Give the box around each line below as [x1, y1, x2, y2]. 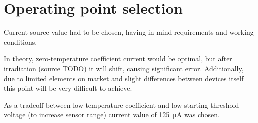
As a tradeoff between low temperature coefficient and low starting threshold [4, 99, 239, 110]
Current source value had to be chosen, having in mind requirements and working [4, 27, 254, 37]
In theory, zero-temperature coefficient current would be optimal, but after [4, 53, 232, 64]
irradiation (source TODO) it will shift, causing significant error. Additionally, [4, 63, 244, 73]
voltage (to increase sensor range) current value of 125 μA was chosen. [4, 109, 220, 120]
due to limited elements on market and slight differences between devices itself [4, 73, 244, 83]
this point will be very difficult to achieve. [4, 83, 132, 93]
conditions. [4, 36, 37, 47]
